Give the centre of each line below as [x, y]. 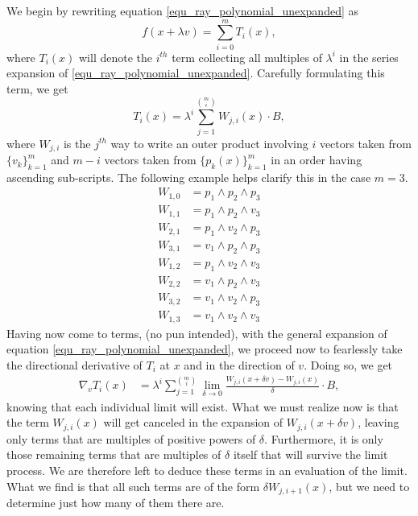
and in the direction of [239, 364]
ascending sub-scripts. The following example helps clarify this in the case [189, 177]
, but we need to [369, 486]
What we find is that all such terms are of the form [133, 486]
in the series [369, 57]
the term [28, 422]
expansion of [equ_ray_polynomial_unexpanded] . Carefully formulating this [196, 73]
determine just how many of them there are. [116, 502]
